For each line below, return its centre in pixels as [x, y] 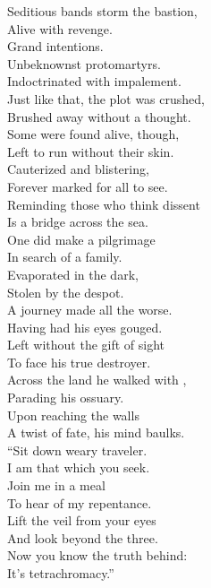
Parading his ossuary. [66, 398]
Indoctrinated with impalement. [94, 81]
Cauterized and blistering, [78, 169]
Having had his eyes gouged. [85, 327]
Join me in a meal [56, 485]
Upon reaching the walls [73, 415]
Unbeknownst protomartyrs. [84, 63]
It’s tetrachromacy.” [61, 573]
